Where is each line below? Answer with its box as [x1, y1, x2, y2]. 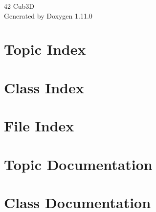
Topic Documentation [4, 154, 153, 174]
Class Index [4, 77, 84, 97]
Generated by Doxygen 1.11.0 [4, 10, 92, 21]
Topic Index [4, 39, 86, 59]
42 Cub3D [4, 1, 35, 11]
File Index [4, 116, 74, 136]
